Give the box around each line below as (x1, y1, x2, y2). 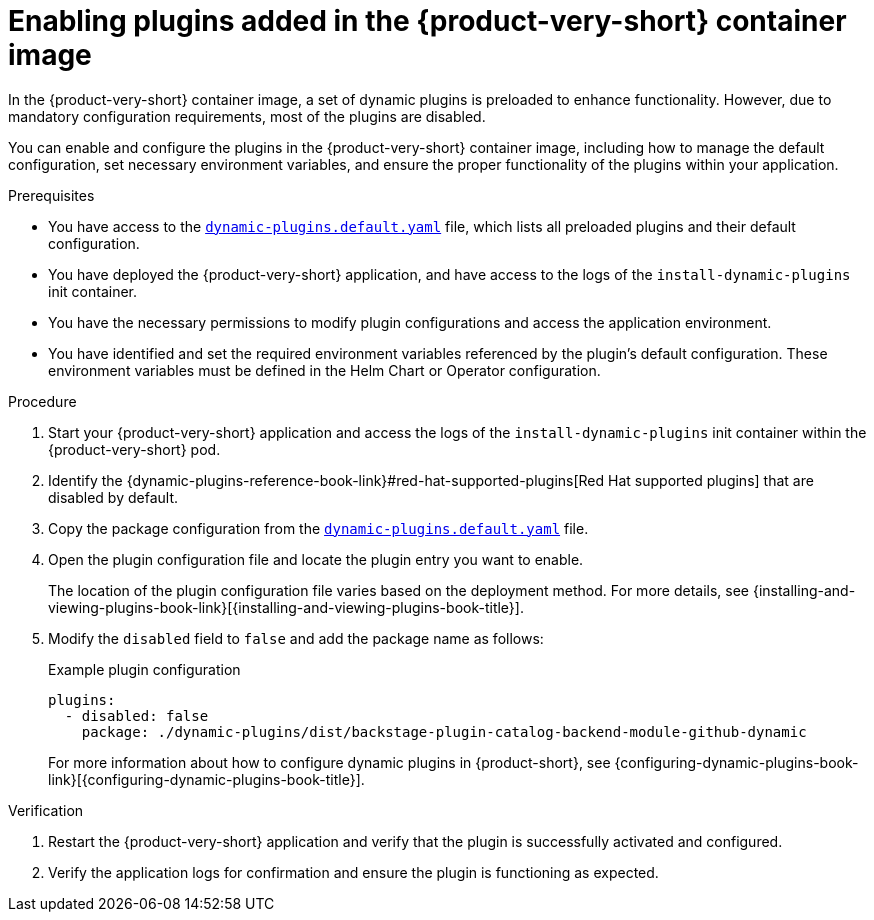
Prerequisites (8, 186, 95, 204)
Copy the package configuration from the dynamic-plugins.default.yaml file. (48, 519, 589, 537)
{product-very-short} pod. (48, 440, 221, 458)
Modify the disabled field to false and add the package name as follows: (48, 629, 544, 647)
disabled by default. (48, 488, 178, 506)
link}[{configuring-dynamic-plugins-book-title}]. (48, 770, 365, 788)
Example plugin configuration (48, 660, 241, 678)
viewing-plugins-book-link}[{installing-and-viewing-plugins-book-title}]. (48, 598, 524, 616)
